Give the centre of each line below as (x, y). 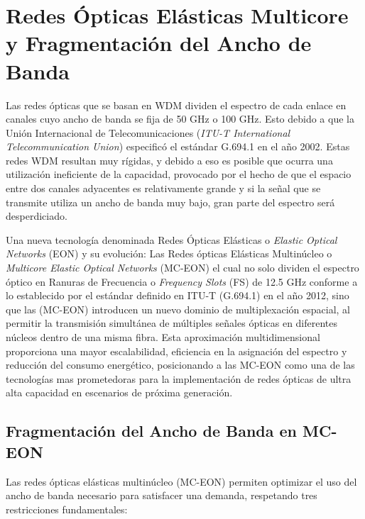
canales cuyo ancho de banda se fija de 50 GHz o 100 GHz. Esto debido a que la (180, 119)
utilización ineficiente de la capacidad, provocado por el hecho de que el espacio (179, 174)
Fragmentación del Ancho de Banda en (152, 431)
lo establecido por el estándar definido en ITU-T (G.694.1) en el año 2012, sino (178, 295)
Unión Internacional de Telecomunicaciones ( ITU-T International (148, 132)
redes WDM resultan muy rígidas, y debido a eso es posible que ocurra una (169, 160)
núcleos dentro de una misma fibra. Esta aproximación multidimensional (163, 337)
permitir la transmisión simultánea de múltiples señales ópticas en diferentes (172, 323)
